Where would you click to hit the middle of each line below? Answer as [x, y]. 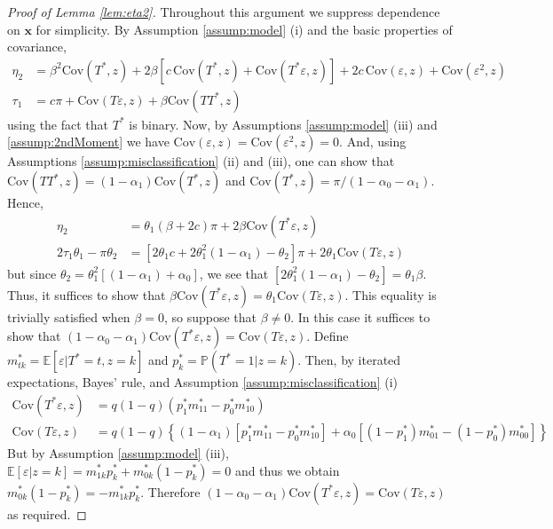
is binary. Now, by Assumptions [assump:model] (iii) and [283, 124]
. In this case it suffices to [360, 316]
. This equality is [391, 294]
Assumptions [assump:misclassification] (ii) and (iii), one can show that [201, 161]
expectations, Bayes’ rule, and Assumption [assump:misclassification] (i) [202, 382]
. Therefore [170, 491]
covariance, [37, 47]
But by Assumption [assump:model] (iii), [118, 452]
